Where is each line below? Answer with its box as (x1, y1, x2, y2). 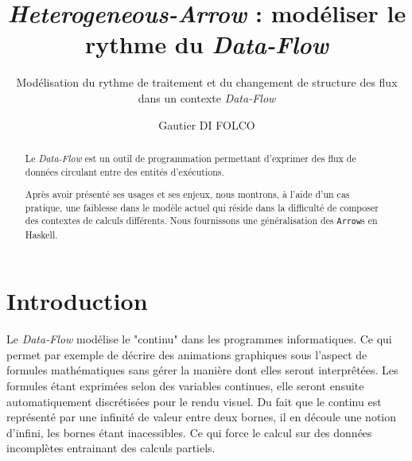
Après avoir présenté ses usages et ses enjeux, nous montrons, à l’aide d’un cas (25, 188, 350, 201)
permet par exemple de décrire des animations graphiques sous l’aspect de (6, 346, 367, 362)
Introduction (6, 285, 148, 317)
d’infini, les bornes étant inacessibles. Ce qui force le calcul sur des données (6, 424, 372, 440)
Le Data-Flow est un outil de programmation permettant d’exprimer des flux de (25, 151, 356, 165)
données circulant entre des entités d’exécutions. (25, 165, 224, 178)
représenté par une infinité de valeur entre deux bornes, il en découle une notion (6, 409, 397, 425)
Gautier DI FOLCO (158, 116, 255, 133)
